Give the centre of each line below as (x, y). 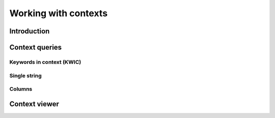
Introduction (30, 31)
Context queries (36, 47)
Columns (21, 89)
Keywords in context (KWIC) (45, 62)
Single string (25, 75)
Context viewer (34, 104)
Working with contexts (59, 13)
